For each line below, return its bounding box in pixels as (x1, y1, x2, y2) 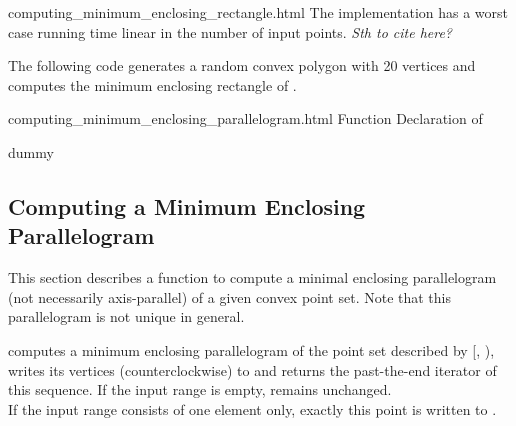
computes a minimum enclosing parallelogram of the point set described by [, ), (8, 339, 495, 360)
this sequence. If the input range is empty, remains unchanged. (8, 379, 392, 400)
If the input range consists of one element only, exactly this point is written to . (8, 398, 497, 419)
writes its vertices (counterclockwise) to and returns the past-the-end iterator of (8, 359, 497, 380)
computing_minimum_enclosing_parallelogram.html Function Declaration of (8, 108, 483, 129)
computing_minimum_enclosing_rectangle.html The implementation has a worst (8, 2, 509, 22)
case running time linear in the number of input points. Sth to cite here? (8, 21, 453, 42)
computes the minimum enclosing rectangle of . (8, 74, 297, 95)
